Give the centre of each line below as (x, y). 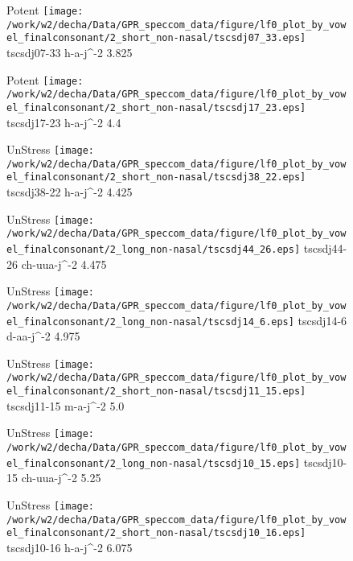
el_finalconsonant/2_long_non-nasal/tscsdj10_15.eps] (154, 463)
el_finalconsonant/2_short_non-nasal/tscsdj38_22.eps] (156, 177)
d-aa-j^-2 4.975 (43, 336)
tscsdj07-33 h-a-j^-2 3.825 (70, 52)
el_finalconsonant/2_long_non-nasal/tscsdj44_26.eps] (154, 250)
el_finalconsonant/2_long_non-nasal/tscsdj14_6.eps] (150, 322)
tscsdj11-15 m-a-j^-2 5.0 (66, 405)
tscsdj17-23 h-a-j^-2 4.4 (64, 122)
